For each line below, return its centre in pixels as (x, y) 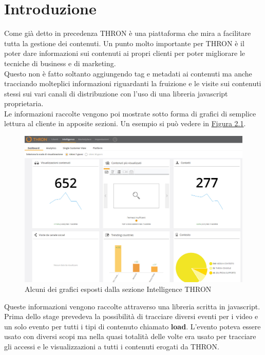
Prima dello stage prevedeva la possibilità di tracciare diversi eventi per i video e (131, 316)
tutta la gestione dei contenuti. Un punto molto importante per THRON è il (124, 43)
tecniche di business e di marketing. (60, 63)
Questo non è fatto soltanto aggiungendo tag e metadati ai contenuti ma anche (128, 73)
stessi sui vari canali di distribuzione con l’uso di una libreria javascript (116, 93)
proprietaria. (24, 103)
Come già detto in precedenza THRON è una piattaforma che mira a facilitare (128, 33)
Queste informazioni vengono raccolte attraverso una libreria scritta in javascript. (132, 306)
